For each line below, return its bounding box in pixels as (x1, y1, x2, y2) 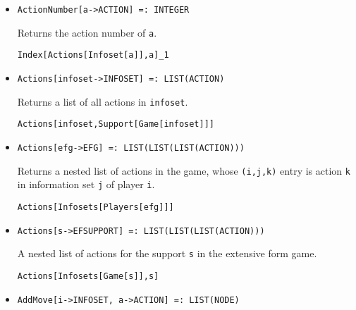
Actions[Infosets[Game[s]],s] (17, 271, 159, 281)
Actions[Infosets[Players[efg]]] (17, 201, 174, 212)
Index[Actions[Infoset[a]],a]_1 (17, 50, 169, 61)
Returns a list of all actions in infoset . (17, 94, 188, 108)
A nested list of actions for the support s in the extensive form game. (17, 246, 317, 261)
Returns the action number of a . (17, 25, 157, 39)
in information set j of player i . (17, 177, 155, 192)
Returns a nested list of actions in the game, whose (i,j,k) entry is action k (17, 163, 350, 178)
